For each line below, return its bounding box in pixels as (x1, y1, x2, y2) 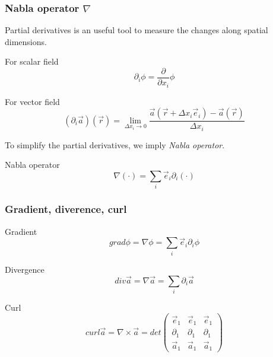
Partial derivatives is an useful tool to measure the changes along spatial (5, 24, 268, 36)
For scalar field (5, 55, 59, 68)
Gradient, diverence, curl (5, 202, 127, 216)
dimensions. (5, 35, 47, 47)
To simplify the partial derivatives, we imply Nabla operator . (5, 138, 225, 151)
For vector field (5, 95, 60, 107)
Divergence (5, 263, 45, 275)
